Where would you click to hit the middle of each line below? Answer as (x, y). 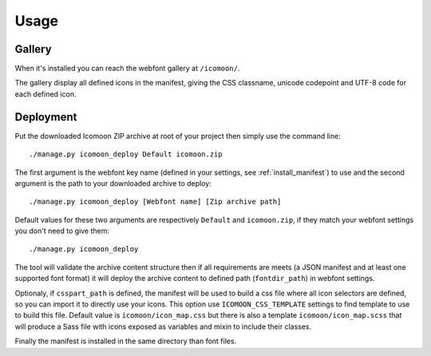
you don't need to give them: (62, 231)
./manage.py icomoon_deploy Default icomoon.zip (126, 154)
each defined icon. (45, 94)
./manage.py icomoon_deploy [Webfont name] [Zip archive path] (155, 202)
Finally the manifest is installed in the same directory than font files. (126, 341)
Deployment (46, 117)
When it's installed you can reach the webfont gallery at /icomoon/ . (127, 69)
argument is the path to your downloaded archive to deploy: (113, 183)
